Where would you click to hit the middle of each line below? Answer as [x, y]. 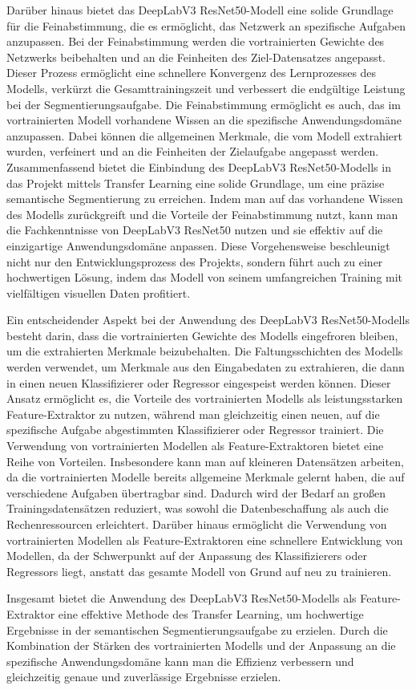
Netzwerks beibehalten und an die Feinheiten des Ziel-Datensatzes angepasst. [196, 57]
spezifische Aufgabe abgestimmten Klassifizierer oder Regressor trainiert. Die [195, 430]
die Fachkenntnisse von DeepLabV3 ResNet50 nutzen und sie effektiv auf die [195, 230]
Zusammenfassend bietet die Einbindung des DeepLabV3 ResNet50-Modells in [199, 166]
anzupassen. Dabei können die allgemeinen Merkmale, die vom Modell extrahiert [204, 135]
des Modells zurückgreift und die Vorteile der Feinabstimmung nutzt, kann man [202, 214]
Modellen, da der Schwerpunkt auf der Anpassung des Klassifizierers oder [187, 556]
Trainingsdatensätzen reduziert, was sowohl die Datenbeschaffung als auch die [198, 508]
